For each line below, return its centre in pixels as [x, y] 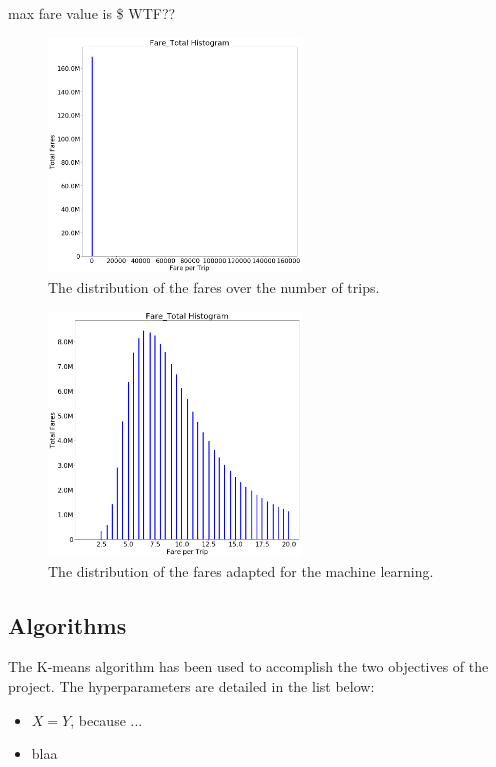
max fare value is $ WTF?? [92, 13]
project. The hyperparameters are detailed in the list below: [191, 685]
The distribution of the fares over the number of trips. [214, 286]
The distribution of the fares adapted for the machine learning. [241, 570]
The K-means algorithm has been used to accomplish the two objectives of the [248, 666]
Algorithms [67, 624]
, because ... [106, 719]
